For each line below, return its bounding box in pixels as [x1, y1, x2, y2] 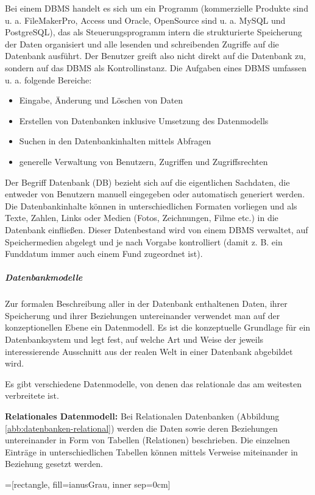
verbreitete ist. [5, 389, 59, 402]
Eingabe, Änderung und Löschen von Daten [19, 94, 183, 107]
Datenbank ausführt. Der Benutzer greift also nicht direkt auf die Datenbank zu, [5, 49, 306, 62]
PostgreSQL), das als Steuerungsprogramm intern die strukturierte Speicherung [5, 26, 302, 38]
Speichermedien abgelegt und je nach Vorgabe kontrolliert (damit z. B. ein [5, 235, 283, 248]
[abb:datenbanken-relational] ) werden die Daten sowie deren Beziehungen [5, 421, 278, 434]
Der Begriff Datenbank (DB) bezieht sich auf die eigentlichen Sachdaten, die [5, 175, 290, 188]
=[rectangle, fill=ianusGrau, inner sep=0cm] [5, 477, 171, 490]
